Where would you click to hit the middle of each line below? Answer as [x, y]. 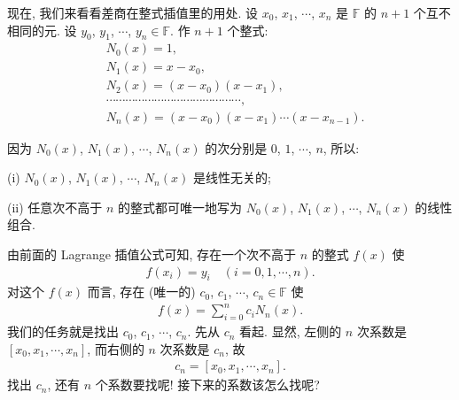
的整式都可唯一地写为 [180, 207]
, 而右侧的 [116, 348]
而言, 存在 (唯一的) [141, 292]
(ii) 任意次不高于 [55, 207]
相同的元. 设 [42, 30]
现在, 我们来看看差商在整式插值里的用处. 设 [133, 12]
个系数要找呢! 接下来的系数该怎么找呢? [207, 385]
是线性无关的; [232, 177]
